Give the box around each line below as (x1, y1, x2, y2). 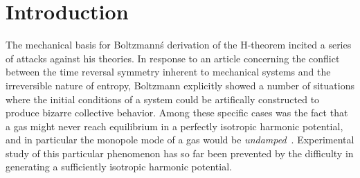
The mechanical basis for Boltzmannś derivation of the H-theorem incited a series (6, 37, 352, 52)
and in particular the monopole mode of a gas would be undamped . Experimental (6, 132, 354, 147)
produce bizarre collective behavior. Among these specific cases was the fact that (6, 105, 348, 120)
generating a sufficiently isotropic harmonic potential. (6, 159, 232, 174)
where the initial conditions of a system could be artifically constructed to (6, 91, 320, 106)
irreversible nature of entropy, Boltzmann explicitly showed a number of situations (6, 78, 354, 92)
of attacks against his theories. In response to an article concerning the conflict (6, 51, 340, 65)
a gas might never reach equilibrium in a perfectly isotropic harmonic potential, (6, 118, 343, 133)
